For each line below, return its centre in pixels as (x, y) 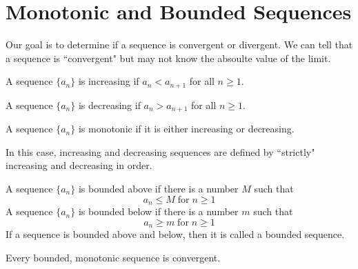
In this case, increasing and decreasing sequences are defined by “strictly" (160, 151)
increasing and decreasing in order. (79, 165)
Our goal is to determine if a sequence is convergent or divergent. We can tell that (179, 44)
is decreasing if (109, 104)
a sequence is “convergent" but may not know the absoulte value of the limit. (168, 58)
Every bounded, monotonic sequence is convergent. (113, 257)
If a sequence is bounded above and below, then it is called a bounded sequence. (175, 234)
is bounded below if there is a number (158, 211)
